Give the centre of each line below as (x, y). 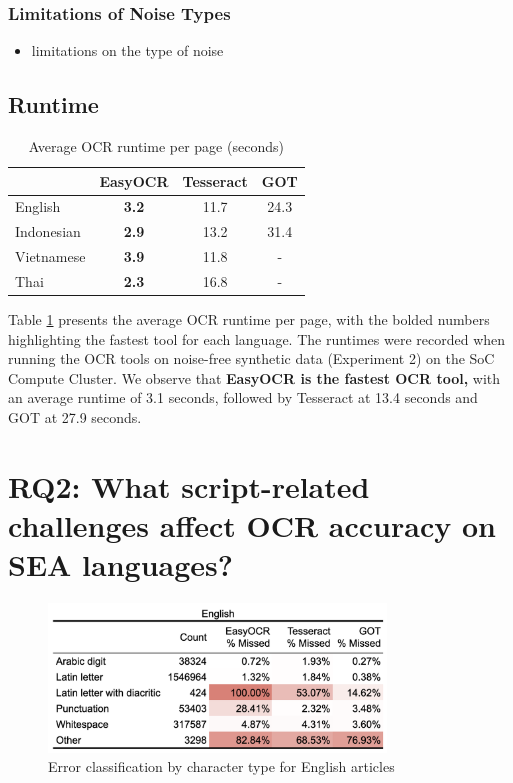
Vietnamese (50, 256)
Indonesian (48, 231)
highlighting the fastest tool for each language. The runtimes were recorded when (257, 338)
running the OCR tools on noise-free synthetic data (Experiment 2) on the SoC (251, 358)
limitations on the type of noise (127, 50)
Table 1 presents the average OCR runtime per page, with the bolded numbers (249, 319)
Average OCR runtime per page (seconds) (156, 146)
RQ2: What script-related (189, 485)
